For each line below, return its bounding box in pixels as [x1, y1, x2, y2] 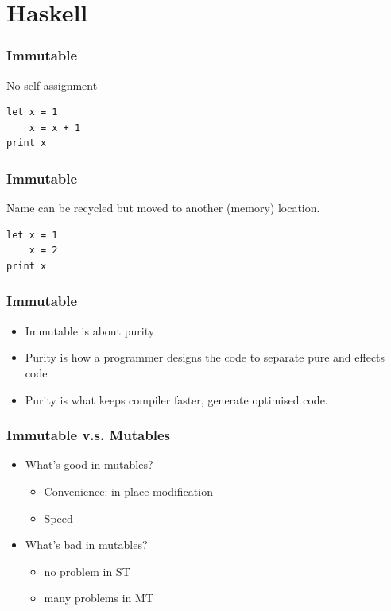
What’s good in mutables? [25, 456, 153, 473]
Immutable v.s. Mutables [6, 425, 170, 445]
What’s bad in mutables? [25, 536, 148, 553]
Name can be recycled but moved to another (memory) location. [6, 199, 320, 216]
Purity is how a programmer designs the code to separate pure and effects [25, 349, 385, 365]
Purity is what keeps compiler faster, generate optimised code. [25, 391, 328, 408]
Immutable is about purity [25, 322, 155, 338]
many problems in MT [44, 590, 153, 606]
